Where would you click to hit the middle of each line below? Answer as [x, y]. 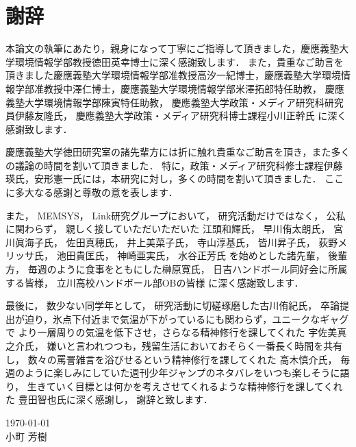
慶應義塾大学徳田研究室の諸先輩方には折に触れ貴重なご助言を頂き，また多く [178, 152]
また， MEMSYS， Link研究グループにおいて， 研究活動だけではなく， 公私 [176, 215]
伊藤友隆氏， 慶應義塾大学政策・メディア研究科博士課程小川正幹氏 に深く [181, 116]
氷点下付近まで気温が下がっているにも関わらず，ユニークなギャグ [201, 318]
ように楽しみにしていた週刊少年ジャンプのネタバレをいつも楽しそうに [182, 373]
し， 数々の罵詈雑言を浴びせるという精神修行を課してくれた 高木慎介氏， [171, 359]
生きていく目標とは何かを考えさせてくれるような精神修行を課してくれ [185, 386]
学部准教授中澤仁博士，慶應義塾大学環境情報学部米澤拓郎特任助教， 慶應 [179, 88]
